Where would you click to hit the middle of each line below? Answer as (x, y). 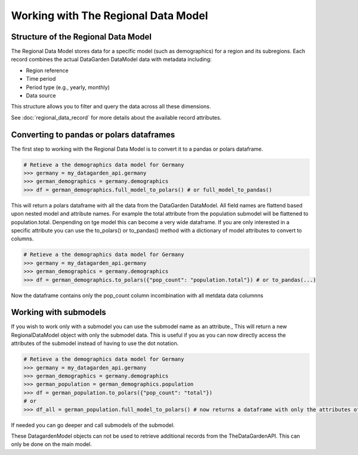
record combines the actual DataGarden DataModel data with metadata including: (111, 59)
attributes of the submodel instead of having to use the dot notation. (95, 343)
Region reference (47, 70)
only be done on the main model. (52, 444)
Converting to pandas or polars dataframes (93, 135)
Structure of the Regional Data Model (81, 37)
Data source (41, 96)
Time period (41, 79)
